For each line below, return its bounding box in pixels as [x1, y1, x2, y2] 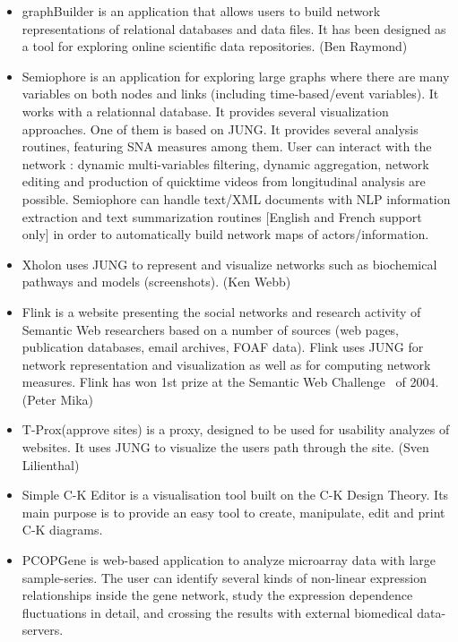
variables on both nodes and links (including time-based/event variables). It [22, 84, 439, 103]
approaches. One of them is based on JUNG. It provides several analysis [22, 119, 419, 138]
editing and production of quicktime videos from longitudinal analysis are [22, 172, 426, 191]
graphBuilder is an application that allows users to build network [22, 2, 381, 20]
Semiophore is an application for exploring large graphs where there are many [22, 66, 450, 85]
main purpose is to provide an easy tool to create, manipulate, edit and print [22, 502, 445, 521]
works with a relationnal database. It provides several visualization [22, 101, 389, 120]
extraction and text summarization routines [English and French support [22, 207, 422, 226]
